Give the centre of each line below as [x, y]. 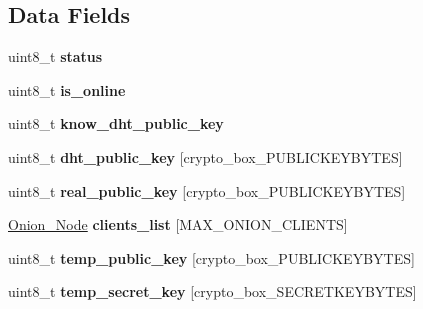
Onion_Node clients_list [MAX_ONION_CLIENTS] [178, 224]
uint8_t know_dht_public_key [116, 123]
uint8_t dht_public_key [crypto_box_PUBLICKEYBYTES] [205, 156]
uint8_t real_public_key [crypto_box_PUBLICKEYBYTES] [207, 190]
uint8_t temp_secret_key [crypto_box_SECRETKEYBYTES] [212, 291]
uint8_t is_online [67, 89]
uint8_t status [55, 56]
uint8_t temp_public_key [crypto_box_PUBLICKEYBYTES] [211, 257]
